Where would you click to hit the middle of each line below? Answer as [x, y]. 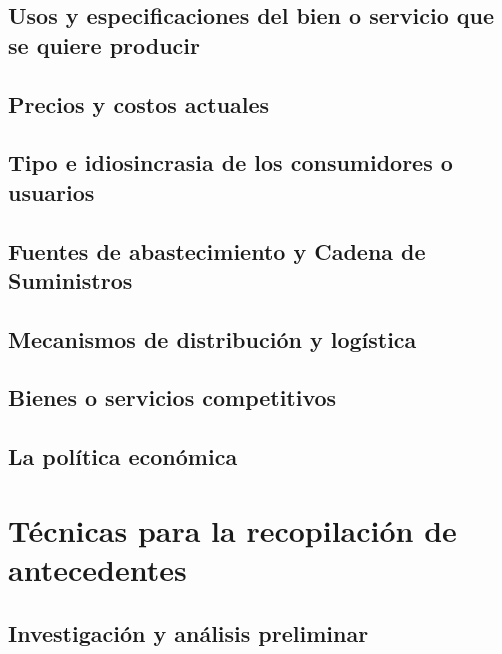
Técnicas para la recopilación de [232, 529]
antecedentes [97, 569]
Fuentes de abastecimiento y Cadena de [217, 250]
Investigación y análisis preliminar [188, 632]
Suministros [70, 279]
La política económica [123, 456]
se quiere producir [104, 44]
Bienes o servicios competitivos [172, 397]
